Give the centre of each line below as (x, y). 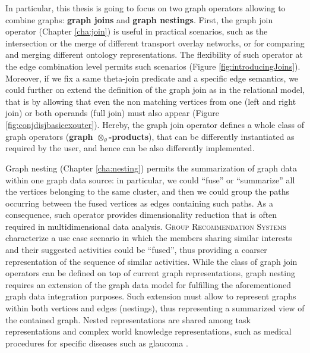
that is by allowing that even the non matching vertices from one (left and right (151, 101)
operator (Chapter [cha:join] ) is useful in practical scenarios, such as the (137, 31)
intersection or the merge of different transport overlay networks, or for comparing (155, 43)
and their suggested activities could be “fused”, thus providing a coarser (136, 250)
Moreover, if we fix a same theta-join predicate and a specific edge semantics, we (152, 78)
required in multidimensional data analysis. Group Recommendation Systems (146, 226)
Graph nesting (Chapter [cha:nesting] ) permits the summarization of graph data (151, 168)
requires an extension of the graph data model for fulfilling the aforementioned (148, 284)
